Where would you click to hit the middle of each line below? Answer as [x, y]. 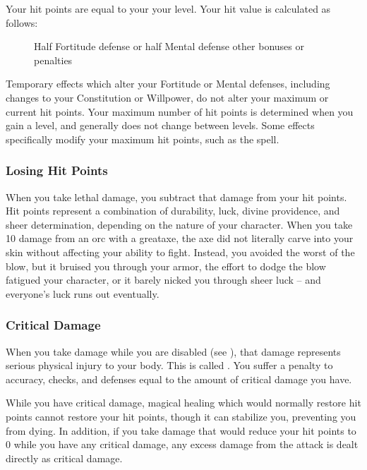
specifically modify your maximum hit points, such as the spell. [143, 139]
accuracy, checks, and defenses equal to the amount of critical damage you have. [179, 379]
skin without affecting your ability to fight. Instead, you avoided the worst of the [180, 252]
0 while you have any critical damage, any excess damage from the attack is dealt [182, 444]
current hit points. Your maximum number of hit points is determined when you [180, 111]
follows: [22, 22]
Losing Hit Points [57, 170]
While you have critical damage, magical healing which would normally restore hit [183, 403]
